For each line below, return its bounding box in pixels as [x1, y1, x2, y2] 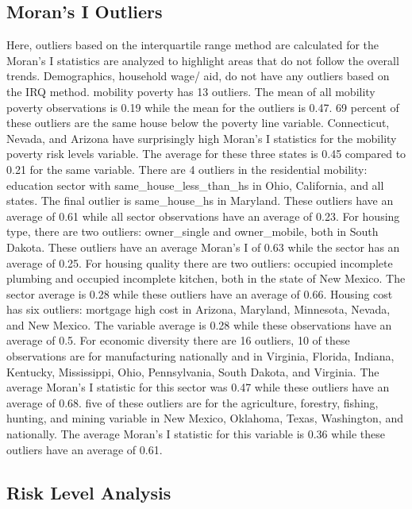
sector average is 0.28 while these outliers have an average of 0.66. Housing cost [6, 285, 393, 302]
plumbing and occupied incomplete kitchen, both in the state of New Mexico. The [6, 270, 406, 287]
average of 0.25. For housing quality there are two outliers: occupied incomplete [6, 254, 393, 271]
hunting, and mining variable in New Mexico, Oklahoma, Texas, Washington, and [6, 410, 403, 426]
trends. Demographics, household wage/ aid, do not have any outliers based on [6, 67, 390, 84]
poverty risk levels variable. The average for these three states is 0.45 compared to [6, 145, 406, 162]
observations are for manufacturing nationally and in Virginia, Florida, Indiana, [6, 348, 395, 364]
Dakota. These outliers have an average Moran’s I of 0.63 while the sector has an [6, 238, 400, 255]
